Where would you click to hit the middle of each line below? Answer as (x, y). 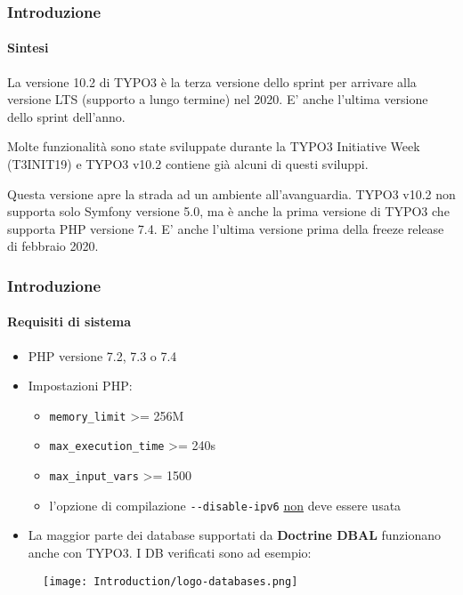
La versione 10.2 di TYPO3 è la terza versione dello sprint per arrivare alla (212, 81)
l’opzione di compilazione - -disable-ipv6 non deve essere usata (225, 505)
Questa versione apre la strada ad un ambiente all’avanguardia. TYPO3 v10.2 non (231, 193)
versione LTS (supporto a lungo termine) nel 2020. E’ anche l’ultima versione (218, 99)
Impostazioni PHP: (80, 386)
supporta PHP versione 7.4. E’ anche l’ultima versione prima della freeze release (226, 228)
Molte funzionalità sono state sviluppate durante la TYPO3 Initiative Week (214, 146)
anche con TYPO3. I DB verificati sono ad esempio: (170, 553)
